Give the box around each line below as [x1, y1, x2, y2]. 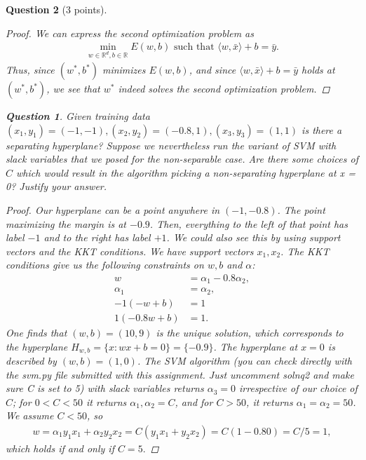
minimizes [102, 62, 146, 76]
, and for [175, 394, 213, 409]
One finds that [6, 325, 67, 339]
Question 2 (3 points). [6, 2, 107, 16]
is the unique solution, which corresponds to [156, 325, 344, 339]
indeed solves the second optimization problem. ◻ [118, 81, 330, 95]
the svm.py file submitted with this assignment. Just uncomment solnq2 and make [6, 367, 354, 381]
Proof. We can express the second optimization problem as [6, 25, 255, 40]
